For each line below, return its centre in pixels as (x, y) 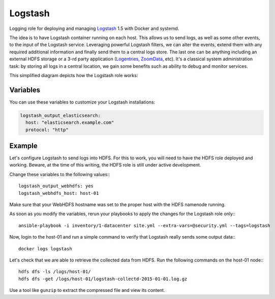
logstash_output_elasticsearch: (60, 115)
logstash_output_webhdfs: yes (56, 186)
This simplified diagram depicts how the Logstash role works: (74, 75)
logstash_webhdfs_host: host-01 (59, 193)
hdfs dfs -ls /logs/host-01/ (55, 272)
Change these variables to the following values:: (60, 174)
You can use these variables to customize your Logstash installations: (82, 102)
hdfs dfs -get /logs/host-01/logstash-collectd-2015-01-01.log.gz (103, 279)
